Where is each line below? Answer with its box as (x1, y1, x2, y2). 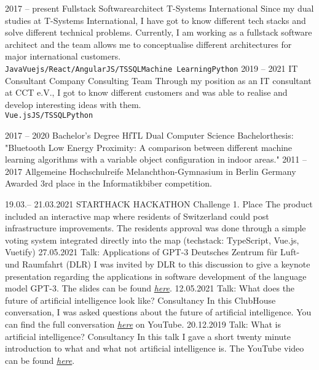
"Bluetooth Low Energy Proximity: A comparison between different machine (5, 141, 293, 153)
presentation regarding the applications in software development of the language (5, 269, 307, 282)
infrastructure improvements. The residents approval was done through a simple (5, 222, 306, 234)
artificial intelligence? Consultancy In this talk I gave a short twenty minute (5, 330, 291, 342)
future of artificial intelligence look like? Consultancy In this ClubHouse (5, 293, 276, 306)
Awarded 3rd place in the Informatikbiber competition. (5, 177, 212, 190)
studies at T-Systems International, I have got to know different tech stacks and (5, 13, 306, 26)
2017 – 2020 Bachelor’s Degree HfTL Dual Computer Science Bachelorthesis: (5, 129, 294, 142)
